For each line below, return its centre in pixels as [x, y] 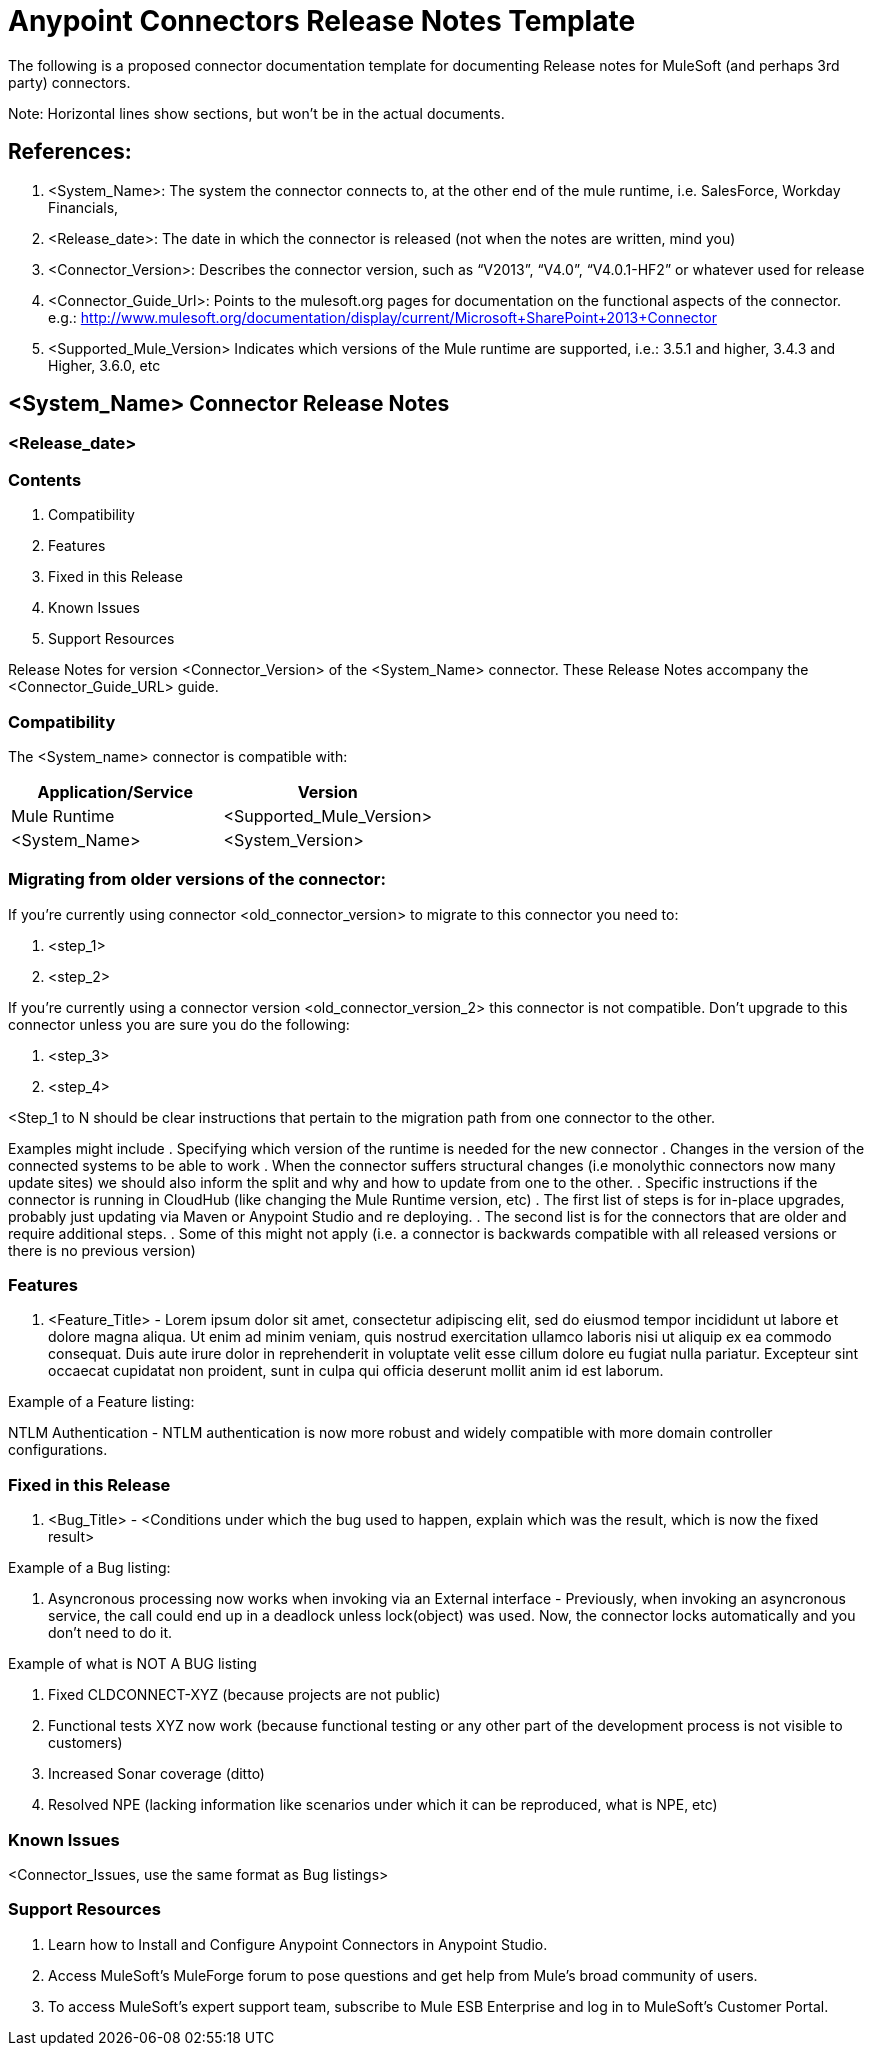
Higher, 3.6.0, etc [104, 365]
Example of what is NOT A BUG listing [132, 1664]
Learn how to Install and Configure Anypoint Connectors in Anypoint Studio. [298, 1944]
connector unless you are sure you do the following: [179, 1024]
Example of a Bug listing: [89, 1568]
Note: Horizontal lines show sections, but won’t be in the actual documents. [256, 113]
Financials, [83, 207]
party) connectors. [69, 82]
